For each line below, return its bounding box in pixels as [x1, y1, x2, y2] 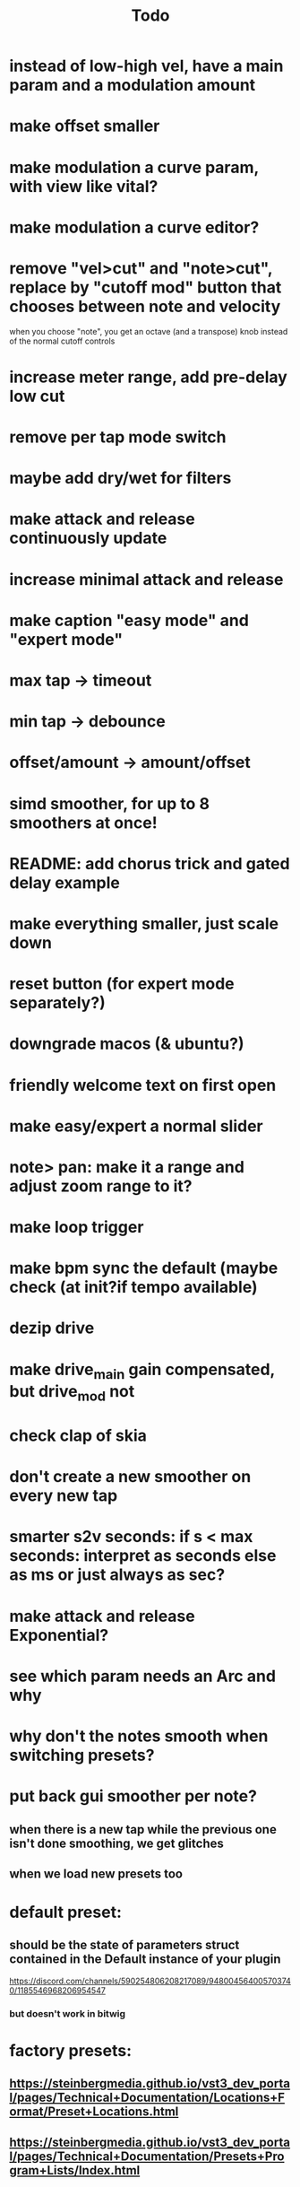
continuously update [9, 528, 167, 548]
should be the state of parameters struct [9, 1938, 240, 1953]
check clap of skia [9, 1425, 148, 1445]
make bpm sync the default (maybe [9, 1258, 279, 1278]
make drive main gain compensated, [9, 1359, 276, 1382]
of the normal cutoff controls [9, 335, 116, 346]
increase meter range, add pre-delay [9, 367, 288, 387]
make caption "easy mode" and [9, 610, 249, 631]
